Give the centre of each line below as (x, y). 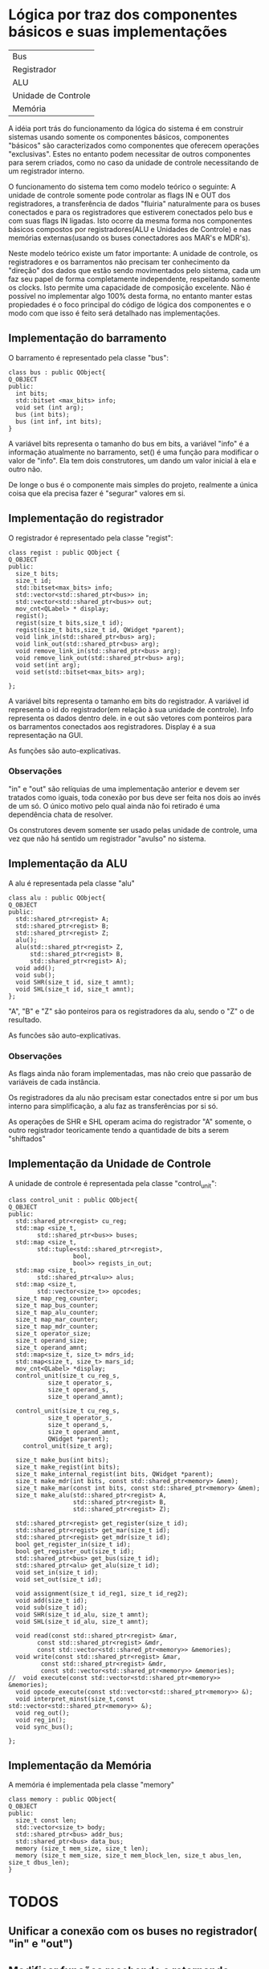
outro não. (25, 469)
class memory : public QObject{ (62, 1800)
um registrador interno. (47, 171)
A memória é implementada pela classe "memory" (92, 1785)
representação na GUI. (46, 735)
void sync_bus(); (45, 1727)
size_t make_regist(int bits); (68, 1467)
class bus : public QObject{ (57, 372)
